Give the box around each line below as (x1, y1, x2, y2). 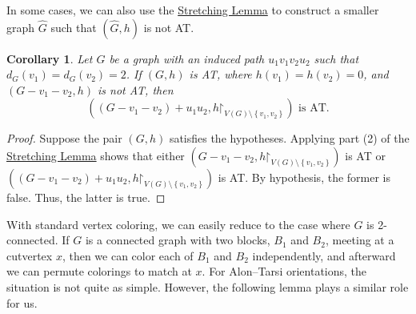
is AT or (345, 147, 386, 163)
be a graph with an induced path (109, 50, 265, 66)
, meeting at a (325, 231, 394, 248)
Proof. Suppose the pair (6, 130, 122, 147)
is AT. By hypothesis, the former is (218, 168, 391, 185)
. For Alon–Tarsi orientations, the (202, 263, 367, 280)
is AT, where (189, 66, 252, 83)
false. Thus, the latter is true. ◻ (6, 188, 166, 205)
